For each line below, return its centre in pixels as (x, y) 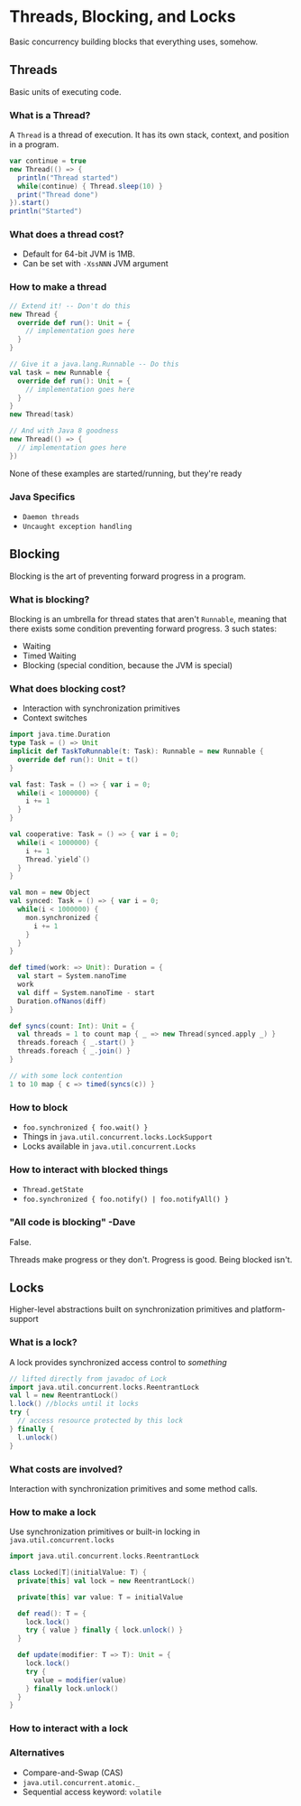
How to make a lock (53, 1512)
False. (20, 1242)
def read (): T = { (52, 1614)
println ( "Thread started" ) (68, 178)
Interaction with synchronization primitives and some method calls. (134, 1488)
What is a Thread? (50, 115)
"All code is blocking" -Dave (73, 1223)
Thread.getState (53, 1190)
